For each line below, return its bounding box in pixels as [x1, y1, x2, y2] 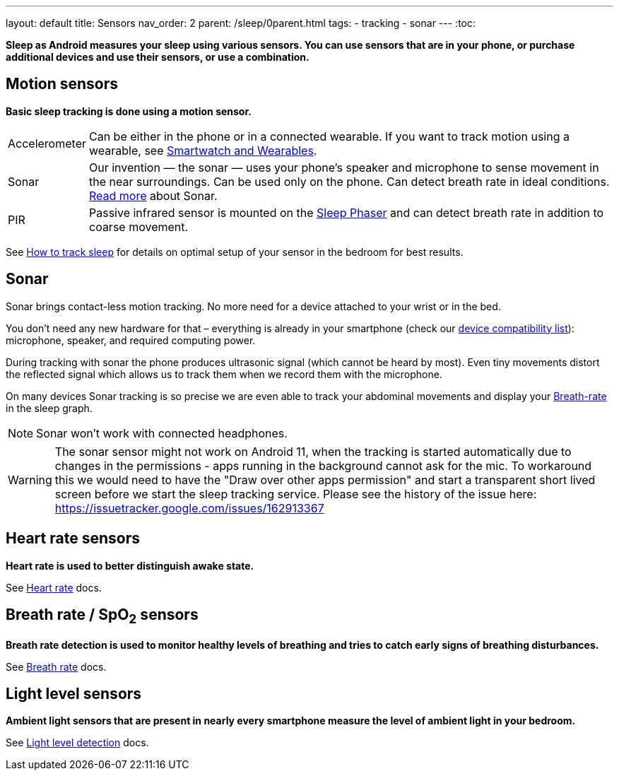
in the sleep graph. [6, 401, 93, 414]
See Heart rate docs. [6, 581, 102, 594]
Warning [8, 472, 52, 487]
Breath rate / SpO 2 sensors [6, 605, 199, 627]
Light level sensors [6, 684, 142, 702]
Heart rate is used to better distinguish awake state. [6, 559, 254, 572]
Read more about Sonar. [88, 188, 218, 203]
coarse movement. [88, 219, 189, 234]
